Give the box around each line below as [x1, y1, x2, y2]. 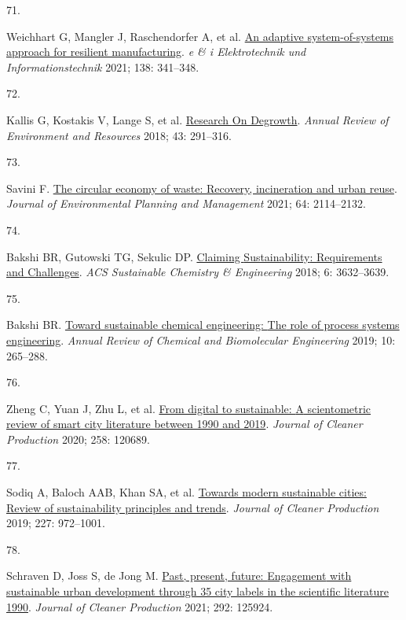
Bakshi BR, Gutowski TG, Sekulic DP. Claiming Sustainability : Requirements [6, 248, 382, 264]
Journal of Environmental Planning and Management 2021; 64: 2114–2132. [6, 195, 366, 212]
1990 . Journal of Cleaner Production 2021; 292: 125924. [6, 598, 273, 614]
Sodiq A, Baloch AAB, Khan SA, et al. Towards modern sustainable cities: [6, 484, 367, 500]
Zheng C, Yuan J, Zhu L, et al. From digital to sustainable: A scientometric [6, 400, 371, 416]
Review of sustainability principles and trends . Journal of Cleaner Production [6, 499, 379, 515]
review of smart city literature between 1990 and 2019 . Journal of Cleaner [6, 415, 363, 432]
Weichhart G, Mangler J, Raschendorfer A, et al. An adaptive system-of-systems [6, 28, 394, 44]
